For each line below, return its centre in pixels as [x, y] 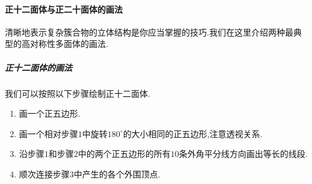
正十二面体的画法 [38, 67]
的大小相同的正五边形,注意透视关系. [193, 133]
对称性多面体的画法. [69, 44]
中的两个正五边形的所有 [124, 154]
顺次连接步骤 [44, 173]
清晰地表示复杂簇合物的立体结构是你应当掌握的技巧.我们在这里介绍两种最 [149, 32]
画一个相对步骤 [48, 133]
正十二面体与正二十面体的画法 [64, 9]
